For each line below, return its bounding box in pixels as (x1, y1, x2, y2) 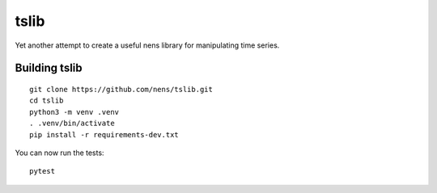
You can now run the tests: (15, 148, 104, 157)
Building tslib (15, 61, 83, 75)
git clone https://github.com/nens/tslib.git (29, 85, 214, 94)
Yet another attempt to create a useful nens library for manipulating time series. (15, 40, 280, 50)
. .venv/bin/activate (29, 119, 115, 128)
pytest (29, 166, 56, 176)
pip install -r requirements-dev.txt (29, 130, 180, 139)
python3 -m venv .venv (29, 107, 120, 116)
